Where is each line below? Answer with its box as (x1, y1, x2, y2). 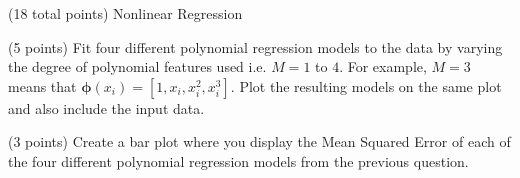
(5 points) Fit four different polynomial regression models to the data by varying (8, 36, 503, 57)
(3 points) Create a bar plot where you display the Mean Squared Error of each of (8, 131, 511, 152)
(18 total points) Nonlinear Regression (8, 3, 243, 23)
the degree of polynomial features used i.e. (8, 56, 267, 77)
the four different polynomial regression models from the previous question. (8, 150, 469, 171)
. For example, (339, 56, 427, 77)
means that (8, 75, 77, 96)
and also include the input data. (8, 97, 205, 118)
